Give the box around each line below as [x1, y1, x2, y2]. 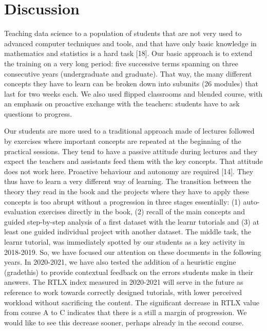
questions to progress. [4, 108, 72, 119]
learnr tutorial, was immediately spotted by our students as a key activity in [4, 236, 245, 247]
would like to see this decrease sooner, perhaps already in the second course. [4, 317, 244, 327]
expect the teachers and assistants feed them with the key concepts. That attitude [4, 156, 263, 167]
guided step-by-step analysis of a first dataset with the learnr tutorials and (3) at [4, 216, 259, 227]
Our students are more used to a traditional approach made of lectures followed [4, 125, 255, 136]
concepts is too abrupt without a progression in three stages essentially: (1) [4, 196, 241, 207]
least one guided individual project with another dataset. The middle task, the [4, 226, 252, 237]
